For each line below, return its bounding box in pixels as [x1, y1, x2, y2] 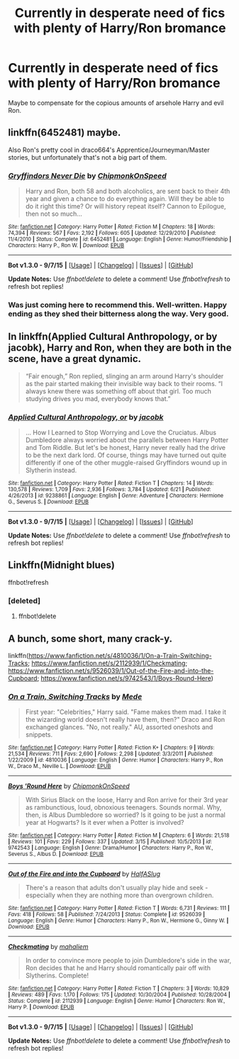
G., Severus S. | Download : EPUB [8, 498, 89, 505]
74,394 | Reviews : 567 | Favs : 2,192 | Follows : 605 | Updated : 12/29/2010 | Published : [8, 229, 217, 237]
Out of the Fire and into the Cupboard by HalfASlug [8, 869, 161, 878]
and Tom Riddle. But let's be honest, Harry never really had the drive [25, 444, 226, 452]
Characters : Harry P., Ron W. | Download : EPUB [8, 242, 125, 249]
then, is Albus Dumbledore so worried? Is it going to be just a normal [25, 811, 226, 819]
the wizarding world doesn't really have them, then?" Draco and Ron [25, 715, 226, 724]
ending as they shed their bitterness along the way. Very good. [8, 309, 229, 319]
